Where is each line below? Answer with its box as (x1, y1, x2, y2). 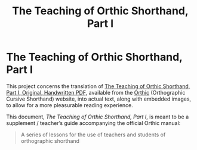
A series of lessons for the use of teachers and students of (20, 131, 166, 138)
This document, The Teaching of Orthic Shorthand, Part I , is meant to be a (6, 113, 189, 120)
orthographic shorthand (20, 137, 79, 144)
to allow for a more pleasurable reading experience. (6, 101, 133, 108)
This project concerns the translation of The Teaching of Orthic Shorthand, (6, 82, 190, 90)
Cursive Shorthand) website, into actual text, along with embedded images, (6, 95, 192, 102)
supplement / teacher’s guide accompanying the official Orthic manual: (6, 119, 181, 126)
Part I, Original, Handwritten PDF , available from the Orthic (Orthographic (6, 89, 186, 96)
